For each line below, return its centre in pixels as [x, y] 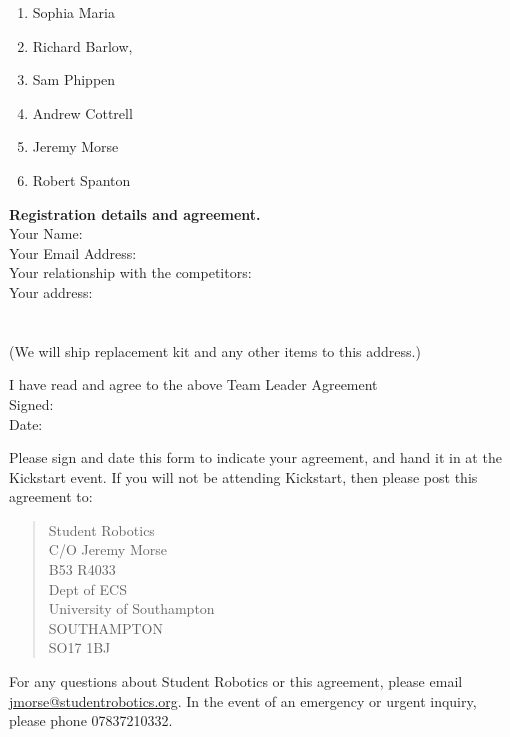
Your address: [51, 291]
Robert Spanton [81, 179]
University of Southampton [131, 608]
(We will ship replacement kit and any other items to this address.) [215, 350]
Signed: [31, 403]
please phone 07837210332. [91, 720]
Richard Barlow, [82, 45]
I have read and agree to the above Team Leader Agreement [193, 384]
